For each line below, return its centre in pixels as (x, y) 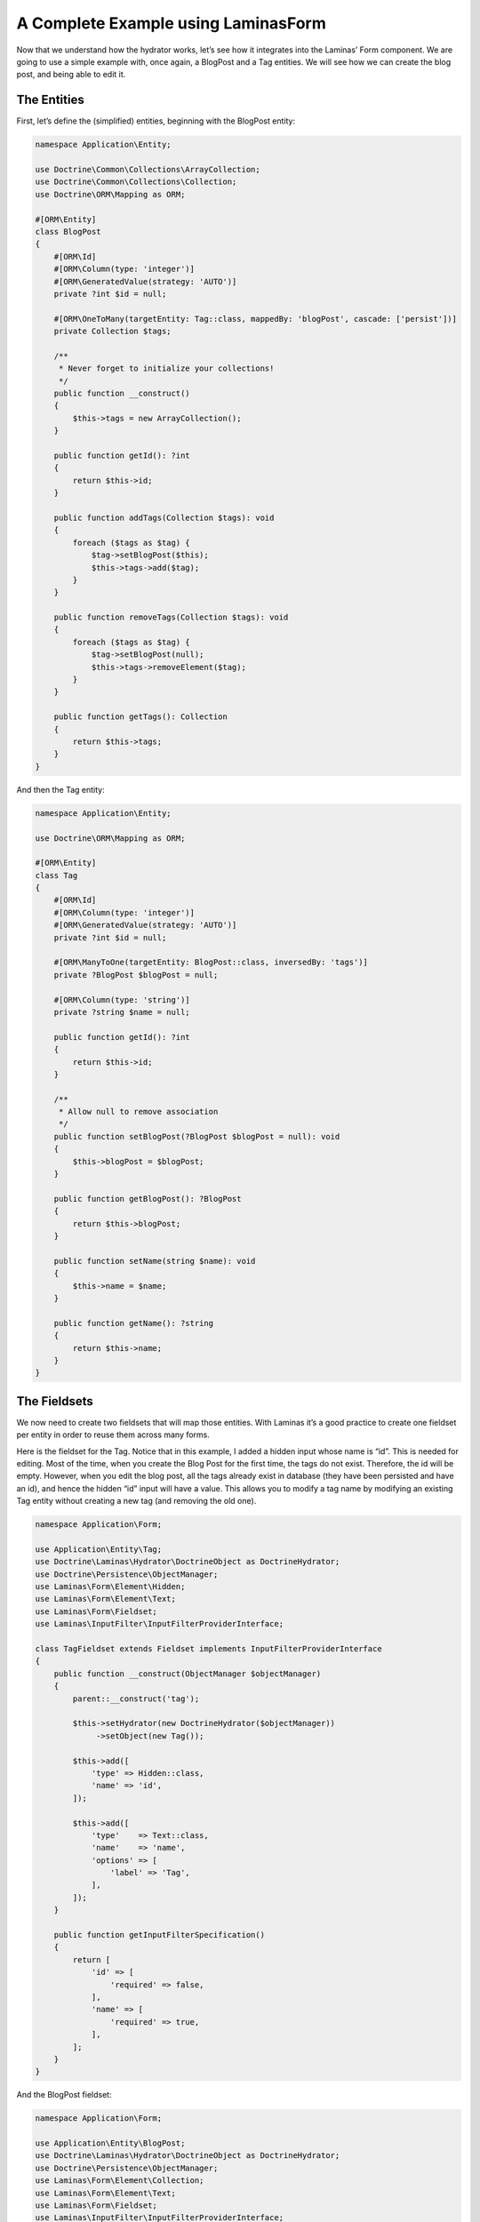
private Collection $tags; (113, 332)
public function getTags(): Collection (141, 717)
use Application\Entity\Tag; (99, 1549)
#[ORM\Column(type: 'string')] (122, 999)
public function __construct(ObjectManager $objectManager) (188, 1674)
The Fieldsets (55, 1401)
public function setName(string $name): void (155, 1261)
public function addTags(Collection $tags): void (164, 517)
